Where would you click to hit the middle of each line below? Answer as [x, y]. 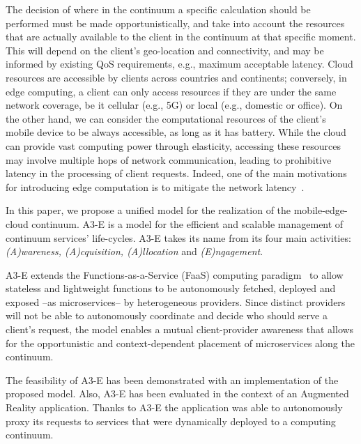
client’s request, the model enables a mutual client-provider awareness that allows [180, 329]
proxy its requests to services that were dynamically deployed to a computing [171, 421]
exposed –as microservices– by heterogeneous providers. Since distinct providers [176, 301]
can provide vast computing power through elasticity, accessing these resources [173, 145]
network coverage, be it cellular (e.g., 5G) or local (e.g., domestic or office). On [174, 105]
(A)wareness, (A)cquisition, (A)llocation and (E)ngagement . [135, 251]
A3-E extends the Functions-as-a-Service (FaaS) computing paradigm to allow [175, 274]
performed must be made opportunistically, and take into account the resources [175, 23]
